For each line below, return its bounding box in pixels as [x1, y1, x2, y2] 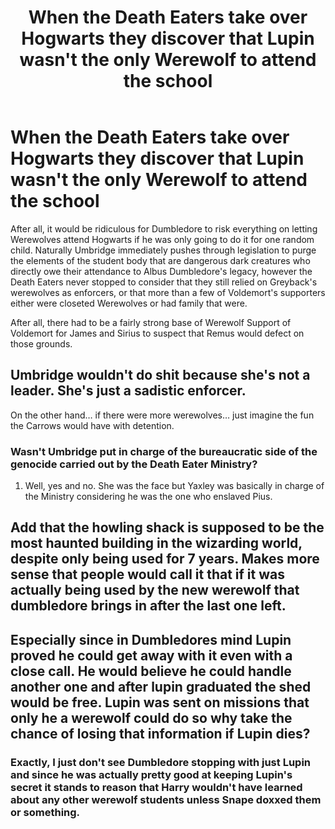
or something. [10, 805, 81, 819]
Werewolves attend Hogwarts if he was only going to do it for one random [10, 233, 315, 245]
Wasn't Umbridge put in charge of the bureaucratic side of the [10, 444, 318, 458]
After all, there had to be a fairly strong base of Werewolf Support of [10, 316, 292, 328]
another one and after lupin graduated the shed [10, 678, 312, 695]
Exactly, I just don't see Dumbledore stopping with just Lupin [10, 755, 312, 769]
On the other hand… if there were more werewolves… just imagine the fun [10, 409, 315, 421]
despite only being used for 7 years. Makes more [10, 551, 320, 568]
